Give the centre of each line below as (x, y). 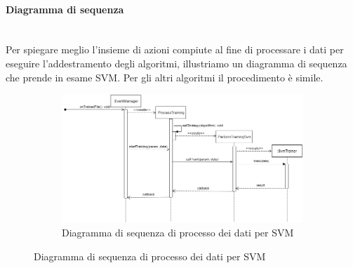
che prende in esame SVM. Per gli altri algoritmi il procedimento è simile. (165, 77)
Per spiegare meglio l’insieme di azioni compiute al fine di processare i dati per (175, 49)
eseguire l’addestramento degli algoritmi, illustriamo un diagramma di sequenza (176, 63)
